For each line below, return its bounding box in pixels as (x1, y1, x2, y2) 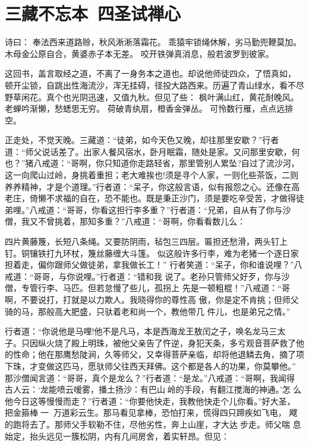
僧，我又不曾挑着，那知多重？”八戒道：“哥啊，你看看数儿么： (5, 215, 246, 227)
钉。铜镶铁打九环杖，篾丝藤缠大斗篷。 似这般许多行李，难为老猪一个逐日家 (5, 246, 299, 259)
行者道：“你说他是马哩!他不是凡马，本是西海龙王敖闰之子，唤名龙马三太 (5, 325, 286, 337)
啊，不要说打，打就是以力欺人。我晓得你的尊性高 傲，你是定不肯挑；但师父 (5, 293, 299, 305)
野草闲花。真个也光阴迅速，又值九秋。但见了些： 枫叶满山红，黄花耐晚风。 (5, 90, 299, 103)
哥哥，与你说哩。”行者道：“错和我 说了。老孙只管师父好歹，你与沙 (33, 270, 290, 282)
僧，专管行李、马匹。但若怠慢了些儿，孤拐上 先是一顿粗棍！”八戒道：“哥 (5, 281, 290, 294)
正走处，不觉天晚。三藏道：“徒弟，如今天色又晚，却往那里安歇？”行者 (5, 134, 279, 146)
